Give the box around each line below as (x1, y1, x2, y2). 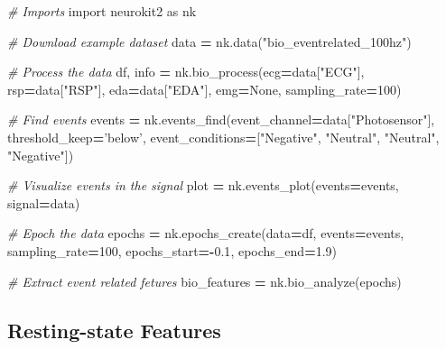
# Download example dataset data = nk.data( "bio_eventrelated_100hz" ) (7, 32, 412, 51)
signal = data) (7, 193, 80, 212)
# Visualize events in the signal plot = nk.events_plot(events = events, (7, 176, 399, 195)
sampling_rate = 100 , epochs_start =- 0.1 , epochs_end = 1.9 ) (7, 241, 338, 260)
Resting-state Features (7, 316, 221, 344)
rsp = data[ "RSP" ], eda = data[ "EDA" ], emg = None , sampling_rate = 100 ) (7, 79, 402, 98)
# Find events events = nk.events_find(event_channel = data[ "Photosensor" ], (7, 110, 435, 129)
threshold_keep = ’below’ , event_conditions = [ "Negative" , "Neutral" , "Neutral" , (7, 127, 440, 146)
